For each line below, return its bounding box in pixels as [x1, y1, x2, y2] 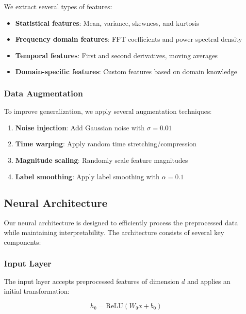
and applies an [187, 276, 230, 286]
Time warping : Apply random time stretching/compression [15, 139, 197, 149]
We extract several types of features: [4, 1, 112, 11]
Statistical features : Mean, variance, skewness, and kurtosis [15, 17, 199, 28]
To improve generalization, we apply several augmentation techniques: [4, 106, 212, 116]
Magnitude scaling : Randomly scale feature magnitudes [15, 155, 188, 165]
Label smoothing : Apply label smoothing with [15, 171, 160, 181]
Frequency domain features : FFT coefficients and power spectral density [15, 34, 242, 44]
